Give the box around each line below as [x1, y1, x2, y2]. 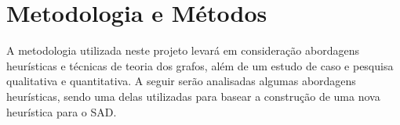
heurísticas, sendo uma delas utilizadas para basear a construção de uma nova [6, 87, 380, 104]
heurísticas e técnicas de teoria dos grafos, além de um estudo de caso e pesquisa [6, 57, 394, 73]
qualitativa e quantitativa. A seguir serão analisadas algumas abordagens [6, 73, 356, 89]
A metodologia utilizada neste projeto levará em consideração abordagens [6, 42, 359, 59]
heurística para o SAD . [6, 103, 117, 120]
